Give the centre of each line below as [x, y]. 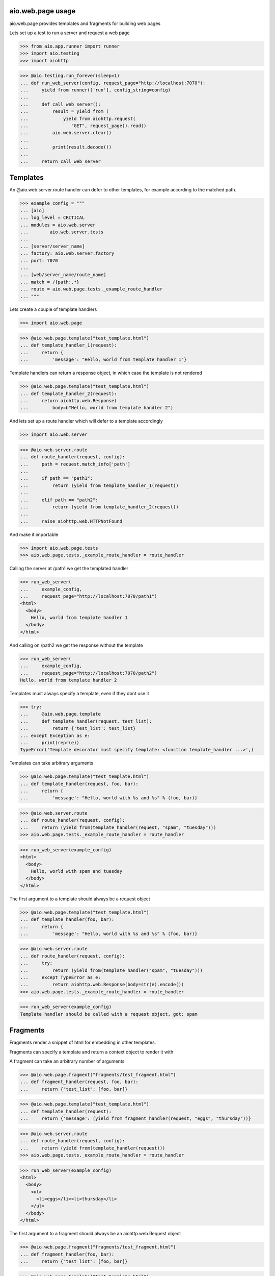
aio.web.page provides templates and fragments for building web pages [85, 23]
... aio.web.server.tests [62, 232]
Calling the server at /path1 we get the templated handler [69, 569]
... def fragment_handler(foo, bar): [67, 1254]
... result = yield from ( [64, 112]
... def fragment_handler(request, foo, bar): [79, 1082]
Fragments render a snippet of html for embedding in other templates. [83, 1042]
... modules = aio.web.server [58, 225]
